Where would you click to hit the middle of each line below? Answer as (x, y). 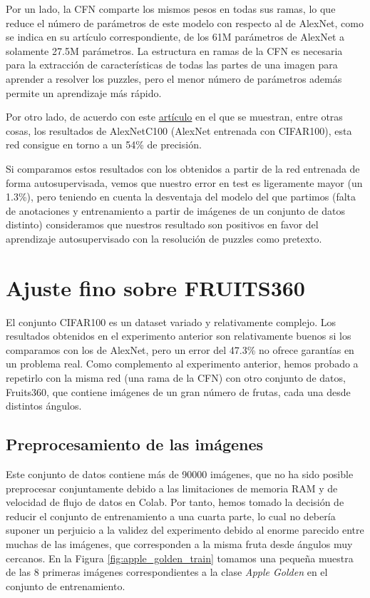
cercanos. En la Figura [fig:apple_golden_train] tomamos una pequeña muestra (180, 558)
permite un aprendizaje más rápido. (84, 92)
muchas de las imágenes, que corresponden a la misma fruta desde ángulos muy (179, 543)
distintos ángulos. (44, 406)
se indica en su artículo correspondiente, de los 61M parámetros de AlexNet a (175, 37)
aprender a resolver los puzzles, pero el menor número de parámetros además (174, 78)
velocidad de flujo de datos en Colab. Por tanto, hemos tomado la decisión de (175, 502)
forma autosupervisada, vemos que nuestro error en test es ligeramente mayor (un (184, 182)
